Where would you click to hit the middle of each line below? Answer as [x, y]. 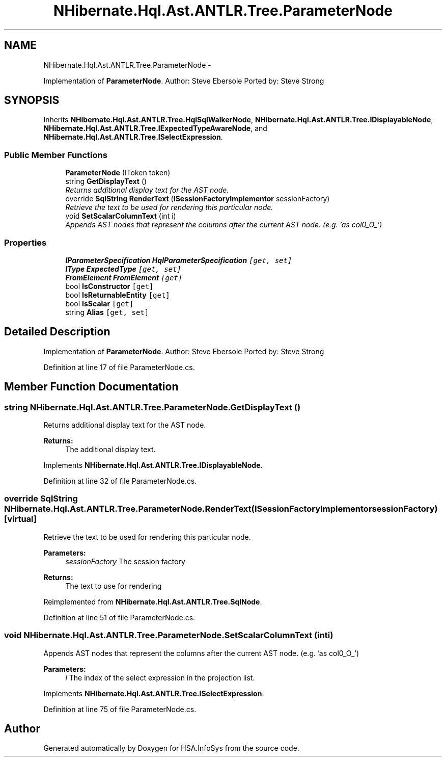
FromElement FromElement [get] [124, 277]
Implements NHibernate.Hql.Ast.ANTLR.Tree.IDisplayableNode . [153, 465]
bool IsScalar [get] [100, 303]
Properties [25, 242]
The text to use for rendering [114, 586]
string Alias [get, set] [107, 312]
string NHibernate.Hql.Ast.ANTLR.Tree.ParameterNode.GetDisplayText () [152, 407]
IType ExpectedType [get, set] [123, 269]
